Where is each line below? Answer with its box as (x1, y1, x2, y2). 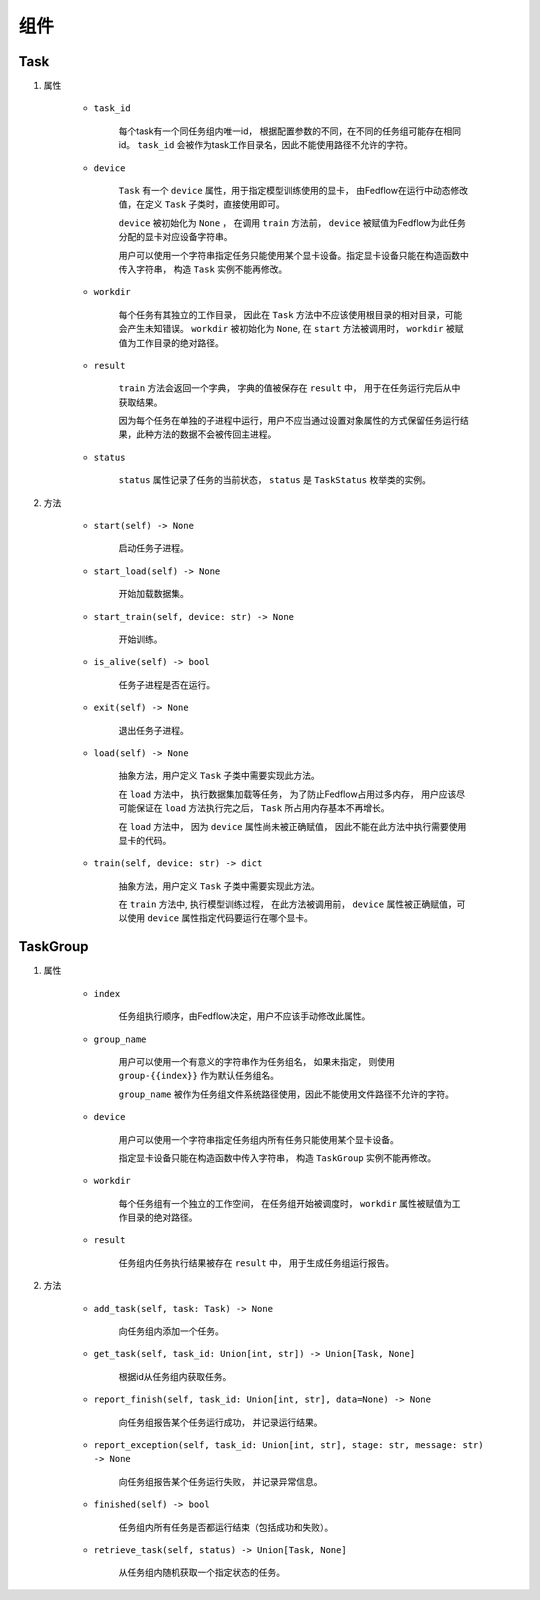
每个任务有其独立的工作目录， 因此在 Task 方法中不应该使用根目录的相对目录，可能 (118, 308, 463, 320)
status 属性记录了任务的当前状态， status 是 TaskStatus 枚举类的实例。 (118, 474, 432, 486)
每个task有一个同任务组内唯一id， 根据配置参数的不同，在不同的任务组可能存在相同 (118, 125, 462, 137)
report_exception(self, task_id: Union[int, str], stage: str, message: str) (93, 1439, 484, 1450)
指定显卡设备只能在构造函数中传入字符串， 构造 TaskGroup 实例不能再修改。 (118, 1151, 437, 1164)
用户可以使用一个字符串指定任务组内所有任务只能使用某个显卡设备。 (118, 1133, 399, 1145)
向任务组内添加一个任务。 (118, 1325, 224, 1337)
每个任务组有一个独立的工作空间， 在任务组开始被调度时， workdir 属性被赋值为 (118, 1197, 452, 1209)
